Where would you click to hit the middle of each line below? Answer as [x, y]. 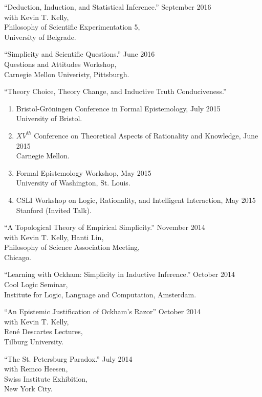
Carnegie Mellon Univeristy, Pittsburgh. [67, 74]
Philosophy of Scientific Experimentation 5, [72, 27]
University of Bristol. [49, 118]
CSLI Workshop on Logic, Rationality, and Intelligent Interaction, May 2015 [136, 200]
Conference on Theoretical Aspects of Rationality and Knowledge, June [146, 135]
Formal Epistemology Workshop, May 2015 [84, 172]
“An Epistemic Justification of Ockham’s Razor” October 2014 [102, 311]
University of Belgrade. [40, 37]
